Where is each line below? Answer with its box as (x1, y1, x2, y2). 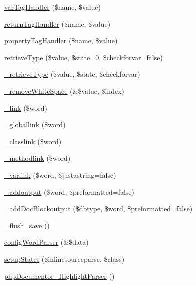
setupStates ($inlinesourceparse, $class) (4, 253, 125, 264)
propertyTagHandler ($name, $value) (4, 35, 118, 46)
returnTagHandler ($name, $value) (4, 18, 111, 29)
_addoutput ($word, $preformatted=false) (4, 186, 135, 197)
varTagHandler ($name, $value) (4, 2, 101, 12)
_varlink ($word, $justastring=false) (4, 169, 116, 180)
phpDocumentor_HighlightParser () (4, 270, 115, 281)
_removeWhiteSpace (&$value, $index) (4, 85, 124, 96)
